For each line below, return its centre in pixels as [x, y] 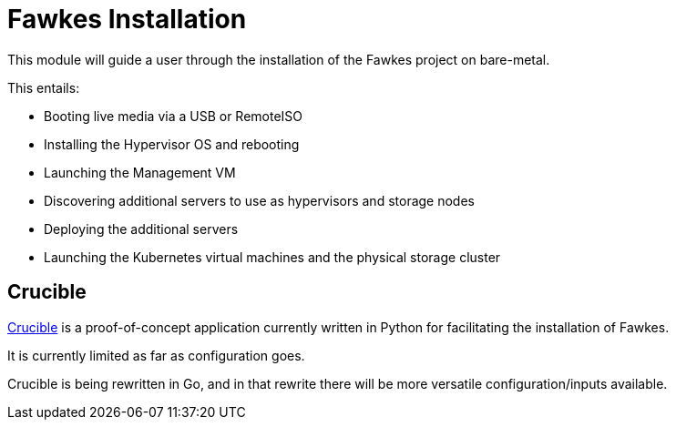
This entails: [44, 87]
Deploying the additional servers [141, 229]
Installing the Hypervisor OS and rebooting [172, 144]
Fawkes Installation [127, 19]
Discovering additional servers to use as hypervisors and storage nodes [259, 200]
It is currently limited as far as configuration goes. [156, 355]
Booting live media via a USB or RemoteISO [174, 116]
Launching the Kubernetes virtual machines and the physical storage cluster [272, 257]
